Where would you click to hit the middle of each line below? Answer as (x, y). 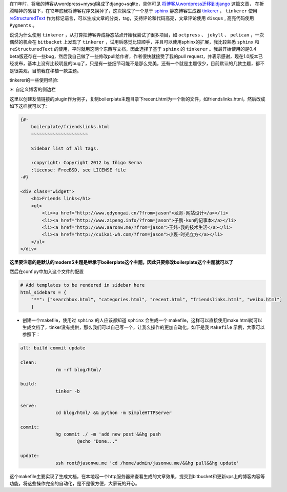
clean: (28, 362)
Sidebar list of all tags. (65, 148)
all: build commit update (53, 348)
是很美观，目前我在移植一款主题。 (45, 71)
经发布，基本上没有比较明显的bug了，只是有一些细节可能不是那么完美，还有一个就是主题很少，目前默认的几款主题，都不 (137, 64)
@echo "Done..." (97, 441)
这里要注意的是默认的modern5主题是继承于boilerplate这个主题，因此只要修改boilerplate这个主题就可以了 (121, 262)
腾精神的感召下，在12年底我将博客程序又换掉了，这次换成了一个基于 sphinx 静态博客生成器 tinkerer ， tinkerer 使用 (134, 11)
